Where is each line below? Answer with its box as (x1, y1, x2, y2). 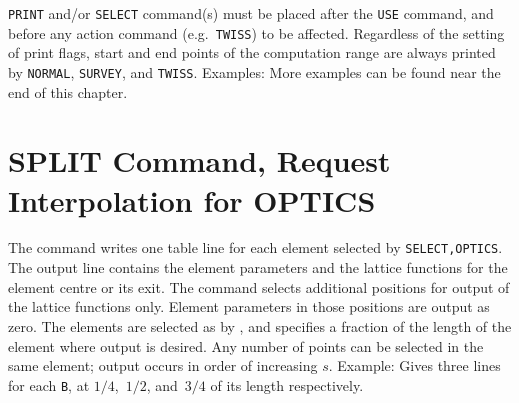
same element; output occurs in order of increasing (8, 355, 318, 376)
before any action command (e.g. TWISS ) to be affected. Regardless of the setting (8, 22, 505, 43)
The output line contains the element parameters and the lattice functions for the (8, 257, 508, 278)
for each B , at (8, 374, 90, 395)
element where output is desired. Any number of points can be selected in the (8, 335, 484, 356)
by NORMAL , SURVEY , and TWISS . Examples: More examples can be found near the (8, 61, 501, 82)
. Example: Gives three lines (328, 355, 501, 376)
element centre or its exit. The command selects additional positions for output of (8, 276, 510, 297)
